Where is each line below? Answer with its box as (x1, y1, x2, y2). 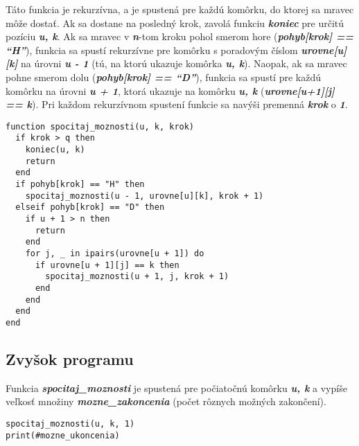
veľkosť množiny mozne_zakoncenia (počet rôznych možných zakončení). (6, 394, 326, 409)
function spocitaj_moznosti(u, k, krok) (6, 121, 195, 132)
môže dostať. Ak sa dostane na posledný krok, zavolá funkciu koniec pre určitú (6, 15, 344, 30)
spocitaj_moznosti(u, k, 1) (6, 418, 135, 429)
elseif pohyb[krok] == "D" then (15, 202, 165, 213)
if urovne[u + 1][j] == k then (35, 260, 179, 270)
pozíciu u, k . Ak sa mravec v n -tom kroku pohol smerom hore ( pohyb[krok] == (6, 29, 353, 44)
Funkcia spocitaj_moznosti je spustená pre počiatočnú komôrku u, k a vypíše (6, 380, 347, 395)
